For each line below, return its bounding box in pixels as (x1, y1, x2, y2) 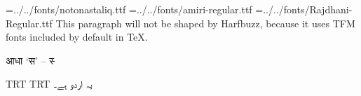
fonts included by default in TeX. (6, 29, 148, 44)
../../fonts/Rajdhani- (263, 2, 353, 16)
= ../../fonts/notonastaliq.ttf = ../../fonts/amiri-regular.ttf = (6, 2, 264, 16)
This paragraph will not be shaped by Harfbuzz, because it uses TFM (55, 15, 355, 30)
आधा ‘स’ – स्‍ (6, 53, 55, 67)
